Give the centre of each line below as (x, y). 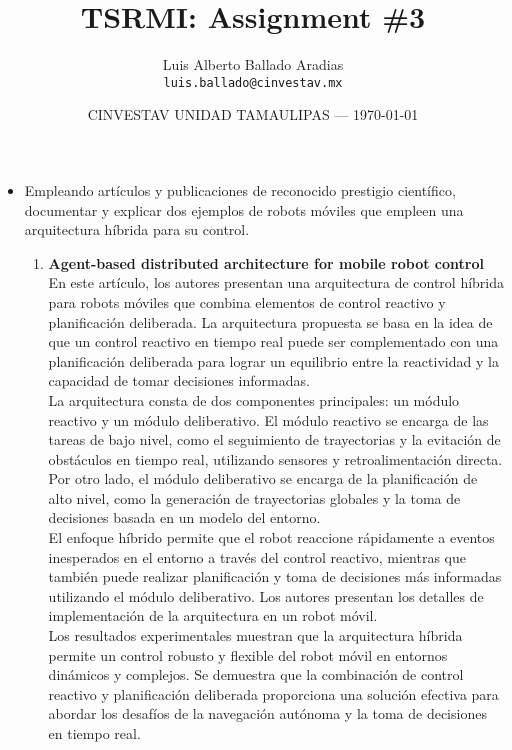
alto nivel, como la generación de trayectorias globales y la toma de (254, 497)
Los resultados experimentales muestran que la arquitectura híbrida (255, 635)
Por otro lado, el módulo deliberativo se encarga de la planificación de (263, 478)
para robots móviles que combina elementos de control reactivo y (247, 301)
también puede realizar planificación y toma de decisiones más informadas (275, 576)
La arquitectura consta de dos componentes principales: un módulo (254, 399)
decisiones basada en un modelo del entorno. (184, 517)
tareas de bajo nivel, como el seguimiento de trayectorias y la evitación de (274, 439)
